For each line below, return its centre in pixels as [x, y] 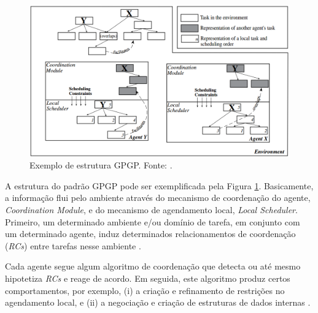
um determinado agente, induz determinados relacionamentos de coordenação [150, 234]
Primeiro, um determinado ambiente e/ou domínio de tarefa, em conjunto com [153, 221]
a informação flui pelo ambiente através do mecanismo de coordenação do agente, [158, 198]
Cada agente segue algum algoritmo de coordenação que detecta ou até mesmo [153, 266]
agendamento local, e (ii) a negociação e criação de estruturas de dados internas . [158, 302]
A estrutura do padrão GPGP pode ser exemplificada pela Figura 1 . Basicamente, [159, 185]
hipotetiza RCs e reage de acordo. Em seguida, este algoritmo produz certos [148, 278]
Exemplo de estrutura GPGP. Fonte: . [101, 165]
